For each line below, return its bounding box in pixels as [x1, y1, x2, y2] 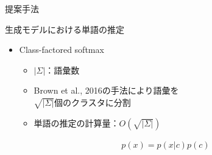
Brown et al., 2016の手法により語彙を [34, 84, 179, 97]
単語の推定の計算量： [34, 116, 119, 129]
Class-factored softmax [19, 43, 104, 56]
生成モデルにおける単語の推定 [5, 22, 124, 35]
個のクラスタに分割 [54, 95, 131, 108]
